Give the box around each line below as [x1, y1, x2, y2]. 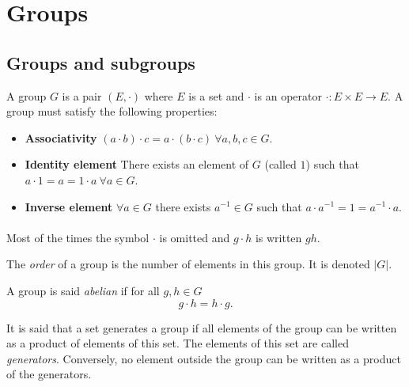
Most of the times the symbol [6, 229, 150, 245]
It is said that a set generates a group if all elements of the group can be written [6, 319, 397, 336]
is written [255, 229, 302, 245]
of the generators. [6, 366, 92, 382]
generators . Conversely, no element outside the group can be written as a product [6, 350, 401, 366]
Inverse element [25, 198, 113, 214]
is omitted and [159, 229, 230, 245]
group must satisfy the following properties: [6, 103, 218, 120]
